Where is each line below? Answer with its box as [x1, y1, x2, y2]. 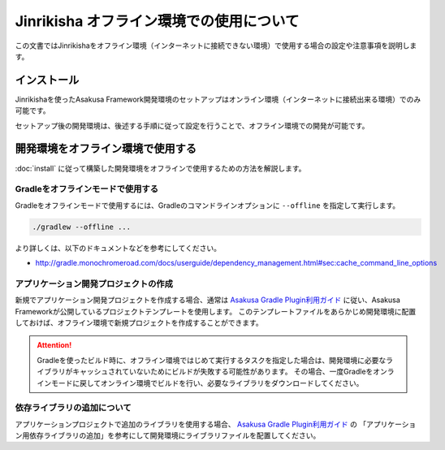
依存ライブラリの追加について [15, 402, 132, 413]
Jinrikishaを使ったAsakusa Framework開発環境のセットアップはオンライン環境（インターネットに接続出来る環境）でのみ [15, 94, 421, 104]
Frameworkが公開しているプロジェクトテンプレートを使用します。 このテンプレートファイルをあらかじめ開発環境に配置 [15, 306, 417, 316]
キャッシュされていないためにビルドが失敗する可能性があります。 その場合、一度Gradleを [71, 366, 374, 377]
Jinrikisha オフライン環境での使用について [15, 12, 300, 30]
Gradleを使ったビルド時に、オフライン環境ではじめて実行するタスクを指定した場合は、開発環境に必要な [37, 355, 387, 365]
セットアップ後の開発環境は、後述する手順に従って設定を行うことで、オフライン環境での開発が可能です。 [15, 120, 369, 130]
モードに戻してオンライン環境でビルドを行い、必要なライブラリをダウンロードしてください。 [50, 378, 364, 387]
